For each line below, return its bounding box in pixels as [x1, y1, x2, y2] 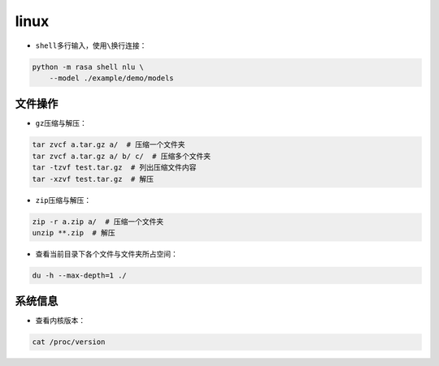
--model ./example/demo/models [49, 73, 174, 83]
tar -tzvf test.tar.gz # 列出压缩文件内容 [32, 163, 197, 172]
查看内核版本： [35, 316, 85, 325]
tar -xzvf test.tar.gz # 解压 [32, 174, 154, 183]
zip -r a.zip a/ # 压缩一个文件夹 [32, 217, 164, 226]
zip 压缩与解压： [35, 195, 92, 205]
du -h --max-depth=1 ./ [32, 270, 128, 280]
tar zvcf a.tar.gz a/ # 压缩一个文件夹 [32, 140, 185, 149]
